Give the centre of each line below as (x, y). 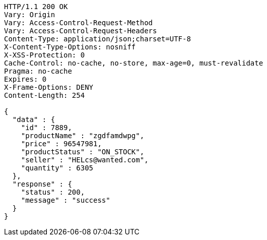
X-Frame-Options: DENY (49, 87)
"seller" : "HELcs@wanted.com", (85, 160)
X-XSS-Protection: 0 (45, 55)
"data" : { (34, 119)
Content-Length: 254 (45, 95)
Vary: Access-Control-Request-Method (79, 23)
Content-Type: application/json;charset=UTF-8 (97, 39)
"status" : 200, (53, 192)
